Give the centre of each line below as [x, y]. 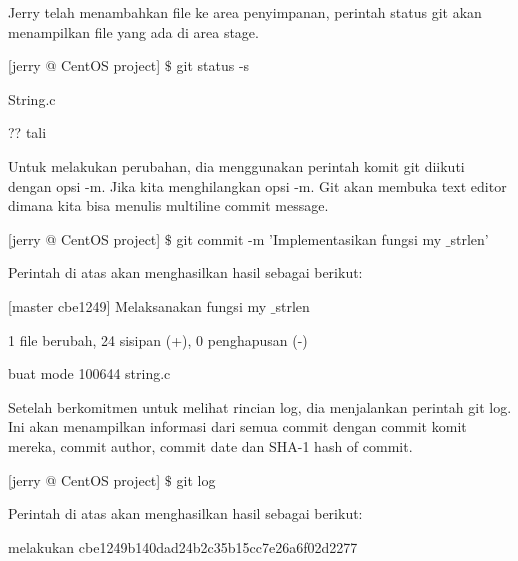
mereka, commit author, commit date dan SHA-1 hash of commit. [210, 445]
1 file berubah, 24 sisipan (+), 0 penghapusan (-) [158, 339]
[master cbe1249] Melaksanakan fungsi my [137, 305]
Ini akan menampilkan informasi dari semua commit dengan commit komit [237, 426]
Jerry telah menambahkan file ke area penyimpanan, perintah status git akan [245, 12]
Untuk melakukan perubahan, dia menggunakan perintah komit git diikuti [236, 165]
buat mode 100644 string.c [89, 373]
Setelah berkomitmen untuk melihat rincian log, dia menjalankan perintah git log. [260, 406]
